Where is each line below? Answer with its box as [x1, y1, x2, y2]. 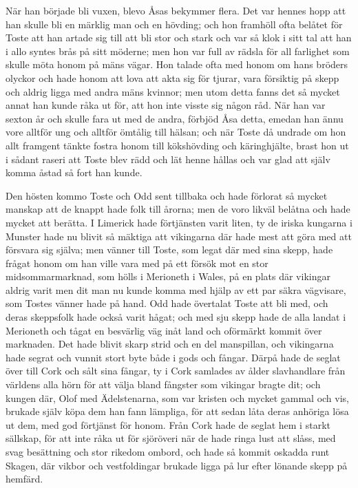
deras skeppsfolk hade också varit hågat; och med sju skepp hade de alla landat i [6, 310, 346, 324]
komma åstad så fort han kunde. [6, 165, 143, 180]
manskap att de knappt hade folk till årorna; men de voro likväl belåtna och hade [6, 202, 350, 216]
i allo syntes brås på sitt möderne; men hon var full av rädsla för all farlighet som [6, 43, 350, 58]
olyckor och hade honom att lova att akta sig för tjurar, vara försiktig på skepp [6, 70, 339, 85]
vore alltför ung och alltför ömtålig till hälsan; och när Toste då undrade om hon [6, 125, 346, 139]
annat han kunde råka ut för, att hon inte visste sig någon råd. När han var [6, 98, 326, 112]
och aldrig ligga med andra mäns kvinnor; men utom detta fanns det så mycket [6, 84, 340, 98]
